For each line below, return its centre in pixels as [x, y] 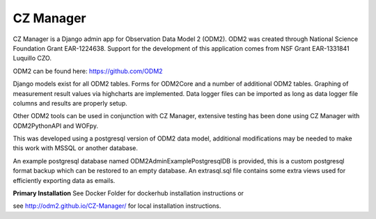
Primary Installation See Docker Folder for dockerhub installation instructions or [128, 193]
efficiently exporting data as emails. [64, 180]
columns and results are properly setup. [70, 103]
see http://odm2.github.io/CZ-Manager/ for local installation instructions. [117, 206]
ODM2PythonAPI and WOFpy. [56, 126]
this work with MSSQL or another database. [76, 148]
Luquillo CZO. [32, 58]
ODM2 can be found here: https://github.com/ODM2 [88, 71]
